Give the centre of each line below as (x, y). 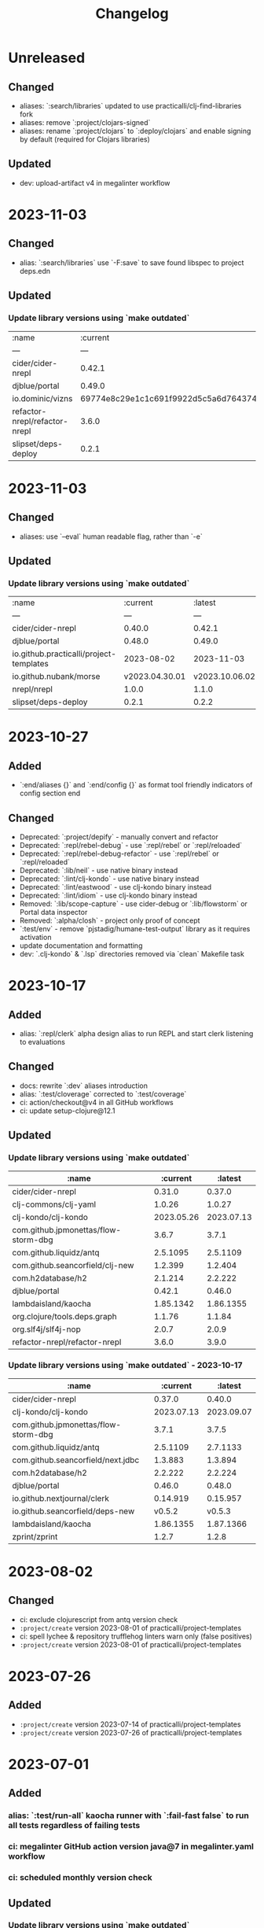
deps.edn (35, 271)
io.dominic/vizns (42, 398)
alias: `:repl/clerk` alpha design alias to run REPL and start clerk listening (136, 1034)
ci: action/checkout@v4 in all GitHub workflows (97, 1102)
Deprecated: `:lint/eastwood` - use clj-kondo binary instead (115, 887)
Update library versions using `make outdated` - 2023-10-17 (125, 1366)
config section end (50, 793)
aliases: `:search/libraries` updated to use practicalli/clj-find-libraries (130, 106)
